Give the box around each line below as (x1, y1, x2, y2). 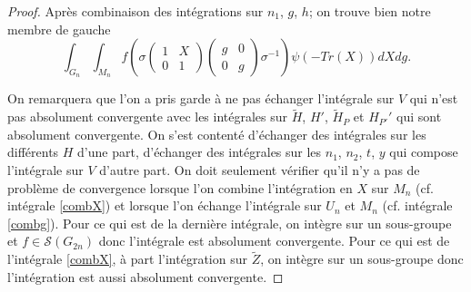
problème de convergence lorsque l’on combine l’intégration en (7, 178, 353, 197)
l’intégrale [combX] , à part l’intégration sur (7, 249, 247, 268)
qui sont (396, 107, 442, 126)
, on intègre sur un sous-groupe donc (260, 249, 464, 268)
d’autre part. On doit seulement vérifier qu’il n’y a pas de (99, 160, 420, 179)
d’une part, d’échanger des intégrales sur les (77, 142, 322, 161)
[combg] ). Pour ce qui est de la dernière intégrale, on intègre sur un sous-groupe (7, 213, 452, 232)
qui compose (389, 142, 458, 161)
